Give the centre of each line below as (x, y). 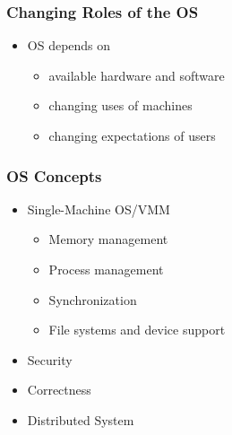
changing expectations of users (132, 135)
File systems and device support (137, 330)
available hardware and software (137, 75)
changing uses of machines (120, 105)
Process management (106, 269)
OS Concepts (54, 175)
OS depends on (69, 45)
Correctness (59, 390)
